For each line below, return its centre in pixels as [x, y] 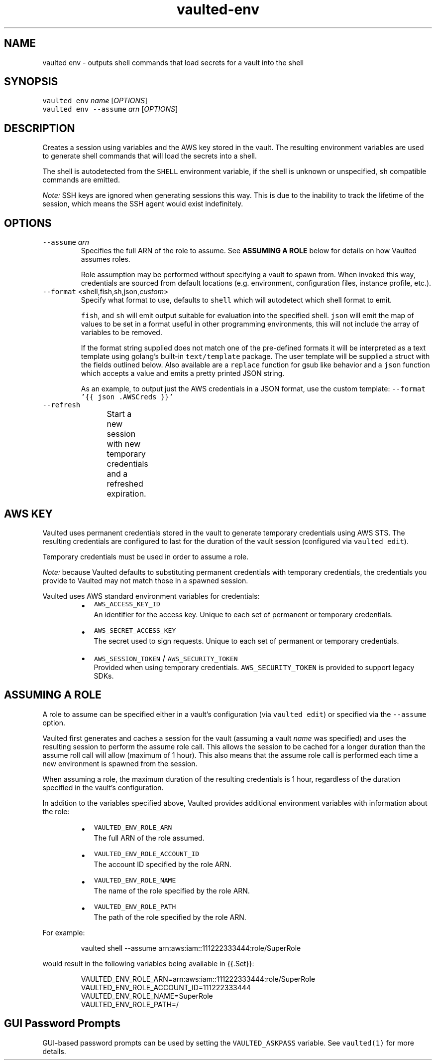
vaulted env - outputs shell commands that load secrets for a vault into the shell [173, 62]
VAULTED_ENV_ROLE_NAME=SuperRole [147, 996]
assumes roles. [106, 259]
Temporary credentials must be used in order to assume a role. [146, 556]
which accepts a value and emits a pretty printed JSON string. [183, 373]
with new [124, 444]
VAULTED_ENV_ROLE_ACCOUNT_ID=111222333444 [166, 987]
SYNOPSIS [31, 82]
